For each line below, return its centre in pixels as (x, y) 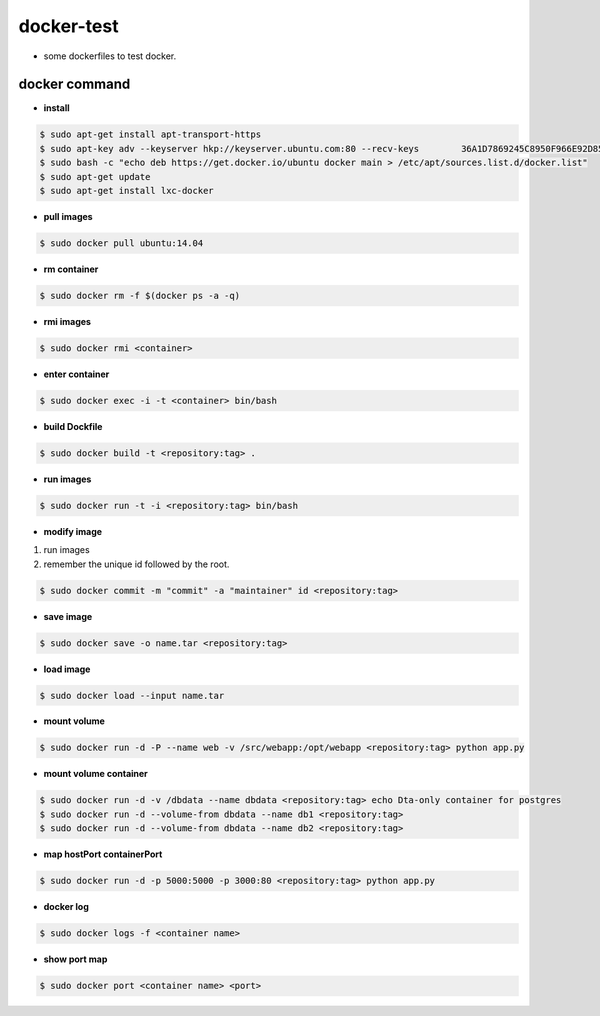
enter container (76, 374)
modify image (73, 531)
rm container (71, 269)
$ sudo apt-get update (95, 176)
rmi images (67, 321)
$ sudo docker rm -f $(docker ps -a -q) (139, 295)
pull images (68, 216)
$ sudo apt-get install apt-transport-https (150, 134)
